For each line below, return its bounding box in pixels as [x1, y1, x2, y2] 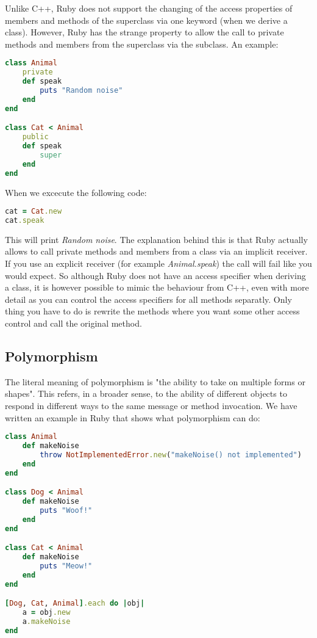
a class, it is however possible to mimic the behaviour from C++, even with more [5, 281, 309, 294]
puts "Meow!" [40, 562, 93, 571]
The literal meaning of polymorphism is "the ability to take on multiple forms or [5, 375, 305, 388]
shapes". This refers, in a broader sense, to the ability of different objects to [5, 387, 287, 400]
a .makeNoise [22, 617, 71, 626]
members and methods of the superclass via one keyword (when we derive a [5, 13, 288, 26]
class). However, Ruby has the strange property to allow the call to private [5, 26, 284, 38]
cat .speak [5, 216, 45, 225]
